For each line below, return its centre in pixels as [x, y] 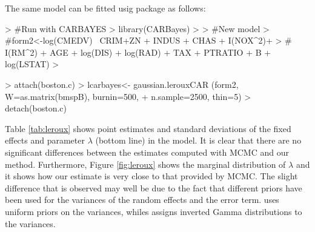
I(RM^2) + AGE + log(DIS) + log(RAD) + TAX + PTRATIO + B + [138, 52]
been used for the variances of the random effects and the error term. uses [142, 200]
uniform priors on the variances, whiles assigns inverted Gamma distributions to [154, 211]
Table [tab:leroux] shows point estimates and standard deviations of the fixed [148, 128]
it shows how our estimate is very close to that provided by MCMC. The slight [151, 176]
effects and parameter [45, 140]
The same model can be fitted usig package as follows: [105, 8]
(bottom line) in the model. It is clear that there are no [198, 140]
